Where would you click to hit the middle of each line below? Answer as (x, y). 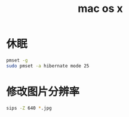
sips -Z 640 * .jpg (29, 108)
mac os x (100, 9)
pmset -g (17, 60)
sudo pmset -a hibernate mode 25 (48, 66)
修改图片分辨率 (43, 92)
